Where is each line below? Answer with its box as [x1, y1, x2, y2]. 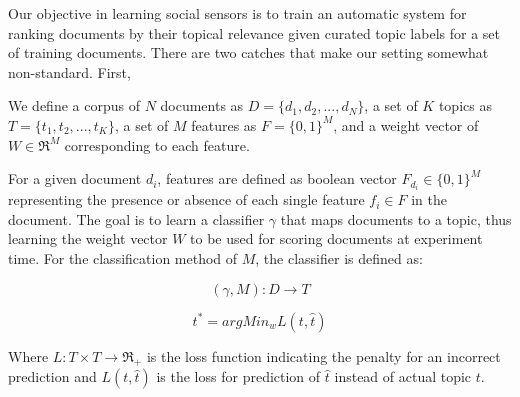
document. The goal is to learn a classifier [8, 208, 265, 229]
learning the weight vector [8, 228, 168, 249]
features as [191, 114, 257, 135]
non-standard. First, [8, 61, 131, 82]
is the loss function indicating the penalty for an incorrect [146, 345, 501, 366]
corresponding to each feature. [64, 134, 250, 155]
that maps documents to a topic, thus [280, 208, 512, 229]
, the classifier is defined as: [255, 248, 423, 269]
